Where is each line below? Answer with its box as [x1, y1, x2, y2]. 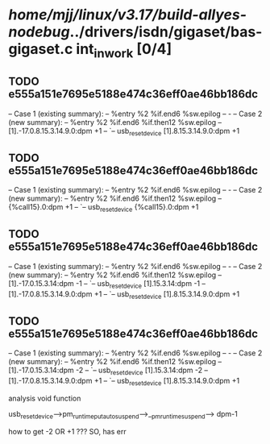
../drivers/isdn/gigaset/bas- [69, 23, 263, 41]
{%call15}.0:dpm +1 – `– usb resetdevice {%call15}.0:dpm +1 [8, 202, 199, 214]
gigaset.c [8, 40, 73, 58]
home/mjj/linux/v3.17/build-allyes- [8, 6, 247, 24]
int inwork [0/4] [76, 40, 172, 61]
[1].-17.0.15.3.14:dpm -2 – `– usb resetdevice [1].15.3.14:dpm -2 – [8, 365, 208, 377]
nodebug [8, 23, 70, 41]
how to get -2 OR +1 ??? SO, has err [8, 426, 127, 436]
